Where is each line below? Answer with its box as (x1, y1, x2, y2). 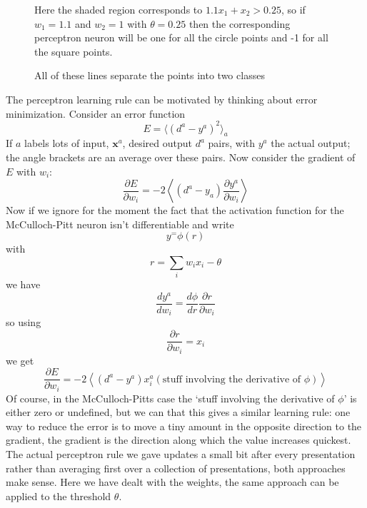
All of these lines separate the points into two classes (34, 68, 265, 83)
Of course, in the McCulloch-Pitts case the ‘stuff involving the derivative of (6, 390, 335, 405)
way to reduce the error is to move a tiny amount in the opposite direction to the (6, 418, 362, 433)
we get (6, 352, 34, 367)
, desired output (122, 136, 192, 151)
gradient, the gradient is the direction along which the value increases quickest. (6, 432, 351, 447)
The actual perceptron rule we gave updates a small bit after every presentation (6, 447, 356, 462)
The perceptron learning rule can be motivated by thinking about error (6, 91, 318, 106)
